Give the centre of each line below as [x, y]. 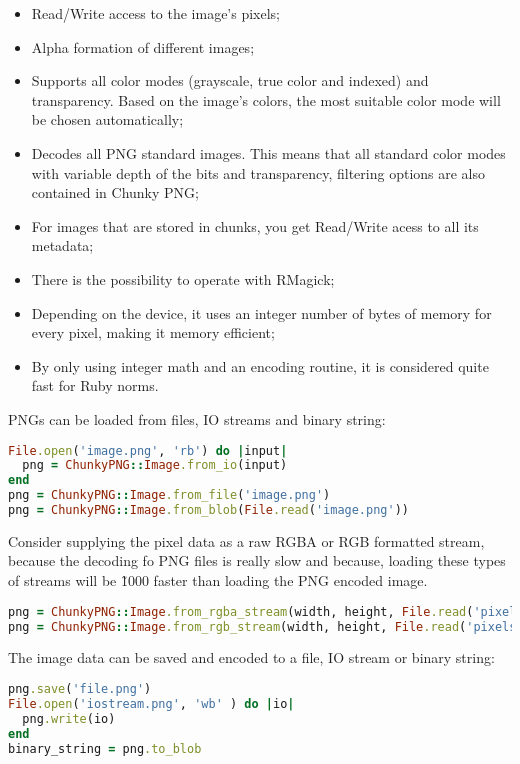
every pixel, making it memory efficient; [153, 332]
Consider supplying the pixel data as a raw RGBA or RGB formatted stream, [246, 540]
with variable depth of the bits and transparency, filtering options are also [258, 172]
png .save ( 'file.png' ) [80, 689]
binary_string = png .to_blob [105, 748]
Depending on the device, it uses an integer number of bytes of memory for [261, 312]
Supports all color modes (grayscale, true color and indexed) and [230, 80]
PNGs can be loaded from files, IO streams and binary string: [197, 418]
